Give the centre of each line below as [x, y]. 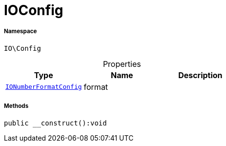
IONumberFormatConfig [44, 87]
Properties [122, 64]
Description [200, 75]
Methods [16, 106]
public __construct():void [55, 123]
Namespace [21, 31]
